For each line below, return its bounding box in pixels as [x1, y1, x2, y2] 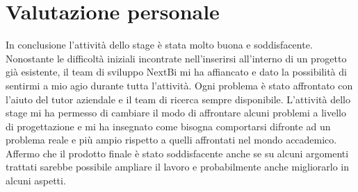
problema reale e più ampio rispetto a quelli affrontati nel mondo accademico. [6, 132, 337, 147]
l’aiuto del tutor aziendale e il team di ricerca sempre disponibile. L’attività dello [6, 91, 350, 106]
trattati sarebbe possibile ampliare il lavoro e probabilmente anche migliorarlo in [6, 159, 350, 174]
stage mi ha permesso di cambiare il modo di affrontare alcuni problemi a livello [6, 105, 347, 120]
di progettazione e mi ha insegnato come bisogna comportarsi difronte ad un [6, 119, 331, 133]
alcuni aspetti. [6, 173, 66, 188]
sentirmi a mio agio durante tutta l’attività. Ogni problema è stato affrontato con [6, 78, 353, 92]
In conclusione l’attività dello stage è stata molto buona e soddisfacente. [6, 37, 313, 52]
